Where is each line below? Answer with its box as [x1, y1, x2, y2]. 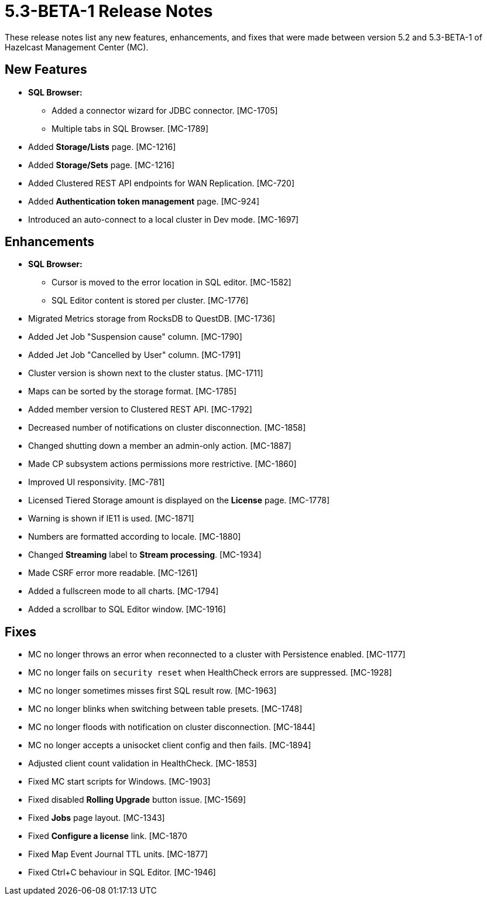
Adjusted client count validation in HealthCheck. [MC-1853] [28, 758, 257, 769]
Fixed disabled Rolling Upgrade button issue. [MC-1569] [28, 795, 246, 805]
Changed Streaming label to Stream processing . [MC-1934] [28, 550, 262, 560]
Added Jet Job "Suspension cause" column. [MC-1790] [28, 332, 242, 342]
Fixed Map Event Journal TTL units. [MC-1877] [28, 849, 208, 860]
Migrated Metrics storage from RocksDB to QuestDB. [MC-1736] [28, 313, 276, 324]
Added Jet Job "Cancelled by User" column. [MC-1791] [28, 350, 241, 360]
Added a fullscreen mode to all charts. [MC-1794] [28, 586, 219, 596]
